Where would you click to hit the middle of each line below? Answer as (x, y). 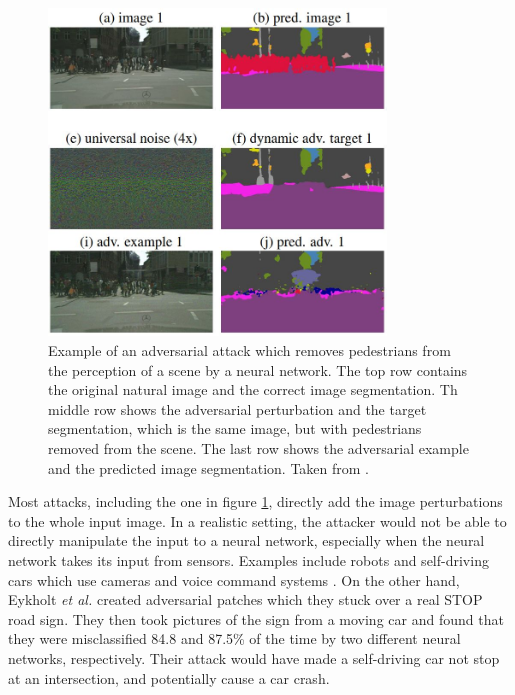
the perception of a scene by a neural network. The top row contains (258, 369)
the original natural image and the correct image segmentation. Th (253, 389)
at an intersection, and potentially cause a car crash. (169, 677)
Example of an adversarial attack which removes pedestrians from (249, 350)
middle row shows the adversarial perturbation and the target (237, 408)
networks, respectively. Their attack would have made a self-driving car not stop (254, 657)
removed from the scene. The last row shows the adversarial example (258, 448)
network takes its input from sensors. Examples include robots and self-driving (248, 560)
